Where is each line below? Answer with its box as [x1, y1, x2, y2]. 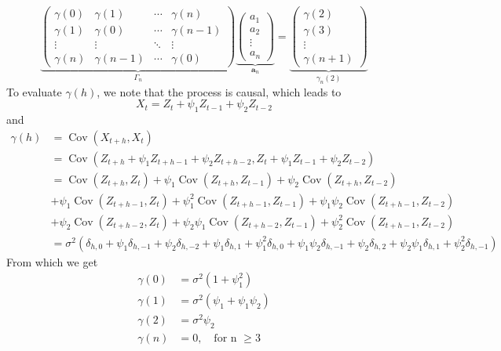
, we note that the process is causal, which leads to [97, 83, 342, 100]
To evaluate [6, 83, 62, 100]
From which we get [6, 253, 98, 270]
